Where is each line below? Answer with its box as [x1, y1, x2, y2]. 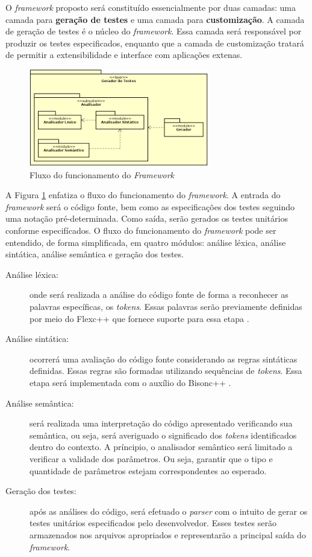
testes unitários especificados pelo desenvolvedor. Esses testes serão [30, 517, 276, 529]
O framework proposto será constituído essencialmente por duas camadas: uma [5, 1, 296, 13]
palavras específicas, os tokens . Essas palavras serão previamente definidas [30, 300, 302, 313]
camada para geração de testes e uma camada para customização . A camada [5, 13, 305, 25]
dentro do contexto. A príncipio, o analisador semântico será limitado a [30, 440, 293, 453]
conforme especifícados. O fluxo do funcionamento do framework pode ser [5, 224, 276, 237]
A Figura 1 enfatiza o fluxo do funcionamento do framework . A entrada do [5, 188, 281, 201]
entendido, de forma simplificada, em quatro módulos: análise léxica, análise [5, 236, 286, 248]
